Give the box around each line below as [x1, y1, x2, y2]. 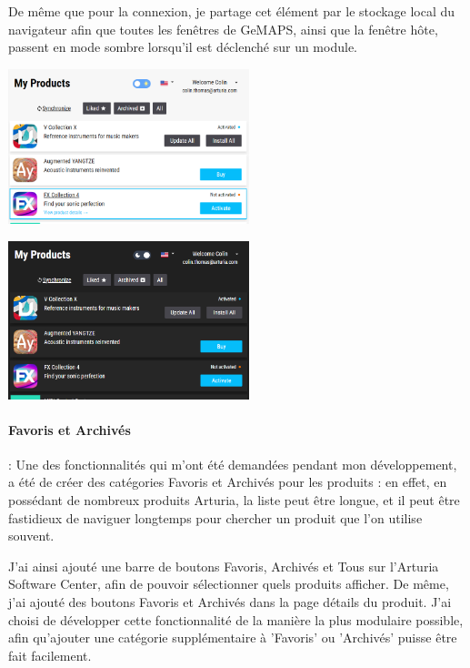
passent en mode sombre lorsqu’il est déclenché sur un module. [8, 37, 357, 56]
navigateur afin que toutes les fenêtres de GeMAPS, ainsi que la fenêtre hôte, [8, 19, 438, 38]
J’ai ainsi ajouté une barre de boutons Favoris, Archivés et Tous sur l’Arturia [8, 556, 439, 575]
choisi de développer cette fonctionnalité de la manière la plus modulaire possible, [8, 610, 464, 629]
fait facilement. [8, 645, 92, 664]
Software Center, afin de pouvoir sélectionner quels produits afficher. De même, [8, 574, 449, 593]
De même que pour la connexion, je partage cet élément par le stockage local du [8, 2, 455, 20]
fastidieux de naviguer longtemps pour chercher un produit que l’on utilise [8, 508, 423, 527]
